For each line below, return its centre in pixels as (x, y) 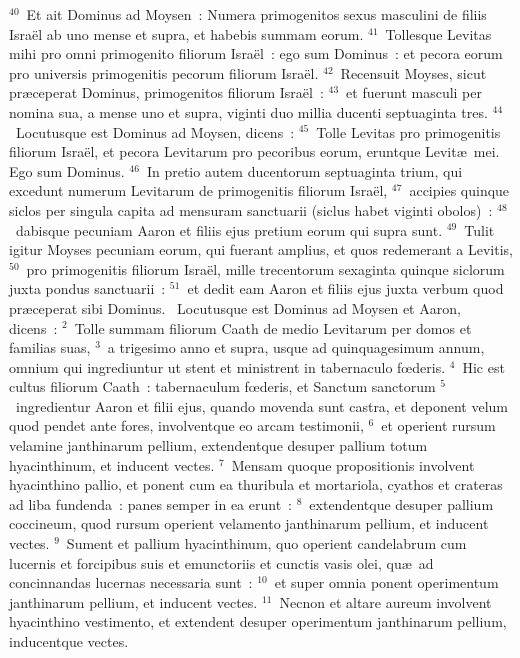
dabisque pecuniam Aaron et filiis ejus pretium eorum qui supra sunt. (229, 229)
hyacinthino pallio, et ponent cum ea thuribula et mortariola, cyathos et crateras (256, 484)
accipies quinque (459, 190)
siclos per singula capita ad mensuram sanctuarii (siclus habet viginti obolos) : (251, 209)
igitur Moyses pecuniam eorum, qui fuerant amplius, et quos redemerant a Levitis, (261, 249)
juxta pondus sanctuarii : (87, 288)
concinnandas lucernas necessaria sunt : (131, 582)
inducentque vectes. (69, 641)
